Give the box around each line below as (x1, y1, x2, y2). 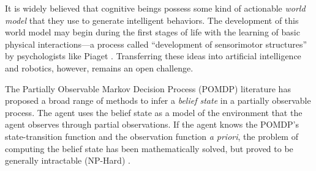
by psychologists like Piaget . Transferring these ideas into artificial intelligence (5, 49, 301, 62)
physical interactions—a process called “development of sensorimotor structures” (5, 37, 307, 50)
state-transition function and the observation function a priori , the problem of (5, 129, 298, 142)
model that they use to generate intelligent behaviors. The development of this (5, 13, 299, 26)
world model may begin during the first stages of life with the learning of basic (5, 26, 300, 38)
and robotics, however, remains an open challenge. (5, 61, 194, 74)
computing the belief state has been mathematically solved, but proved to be (5, 142, 293, 155)
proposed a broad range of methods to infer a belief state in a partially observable (5, 94, 311, 107)
